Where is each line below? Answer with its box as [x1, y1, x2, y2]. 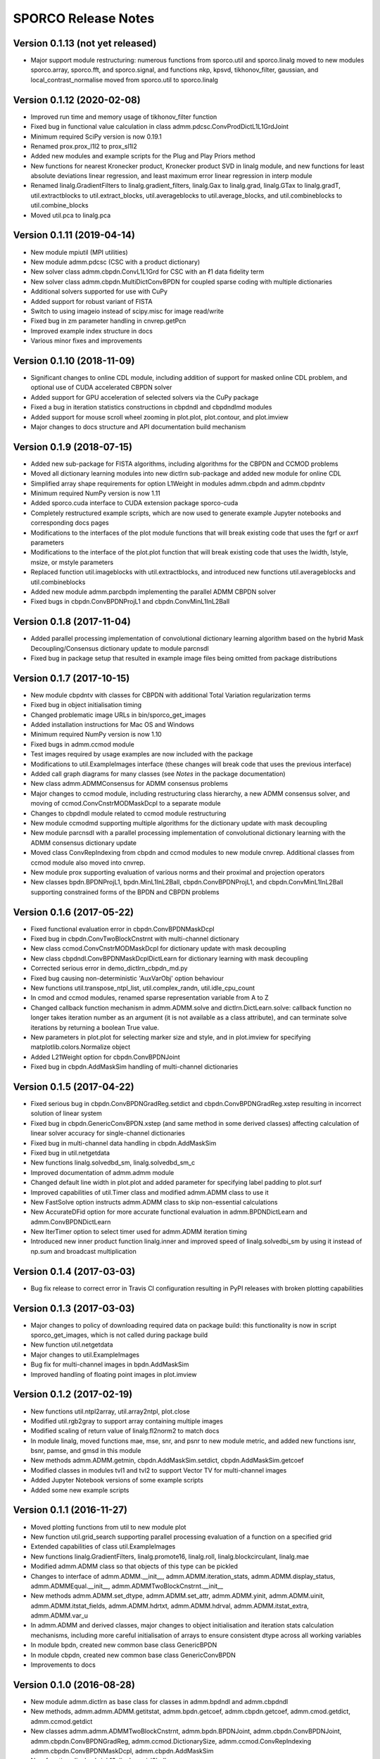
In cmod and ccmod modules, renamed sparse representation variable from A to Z [30, 993, 269, 1002]
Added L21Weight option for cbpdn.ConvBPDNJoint [30, 1053, 180, 1061]
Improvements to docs [30, 1660, 96, 1669]
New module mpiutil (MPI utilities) [30, 248, 128, 256]
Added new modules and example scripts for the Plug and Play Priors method [30, 152, 256, 160]
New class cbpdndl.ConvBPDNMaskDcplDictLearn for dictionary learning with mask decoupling [30, 954, 309, 963]
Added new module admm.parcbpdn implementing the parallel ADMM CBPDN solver [30, 588, 276, 596]
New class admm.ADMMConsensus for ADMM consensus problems [30, 780, 229, 788]
